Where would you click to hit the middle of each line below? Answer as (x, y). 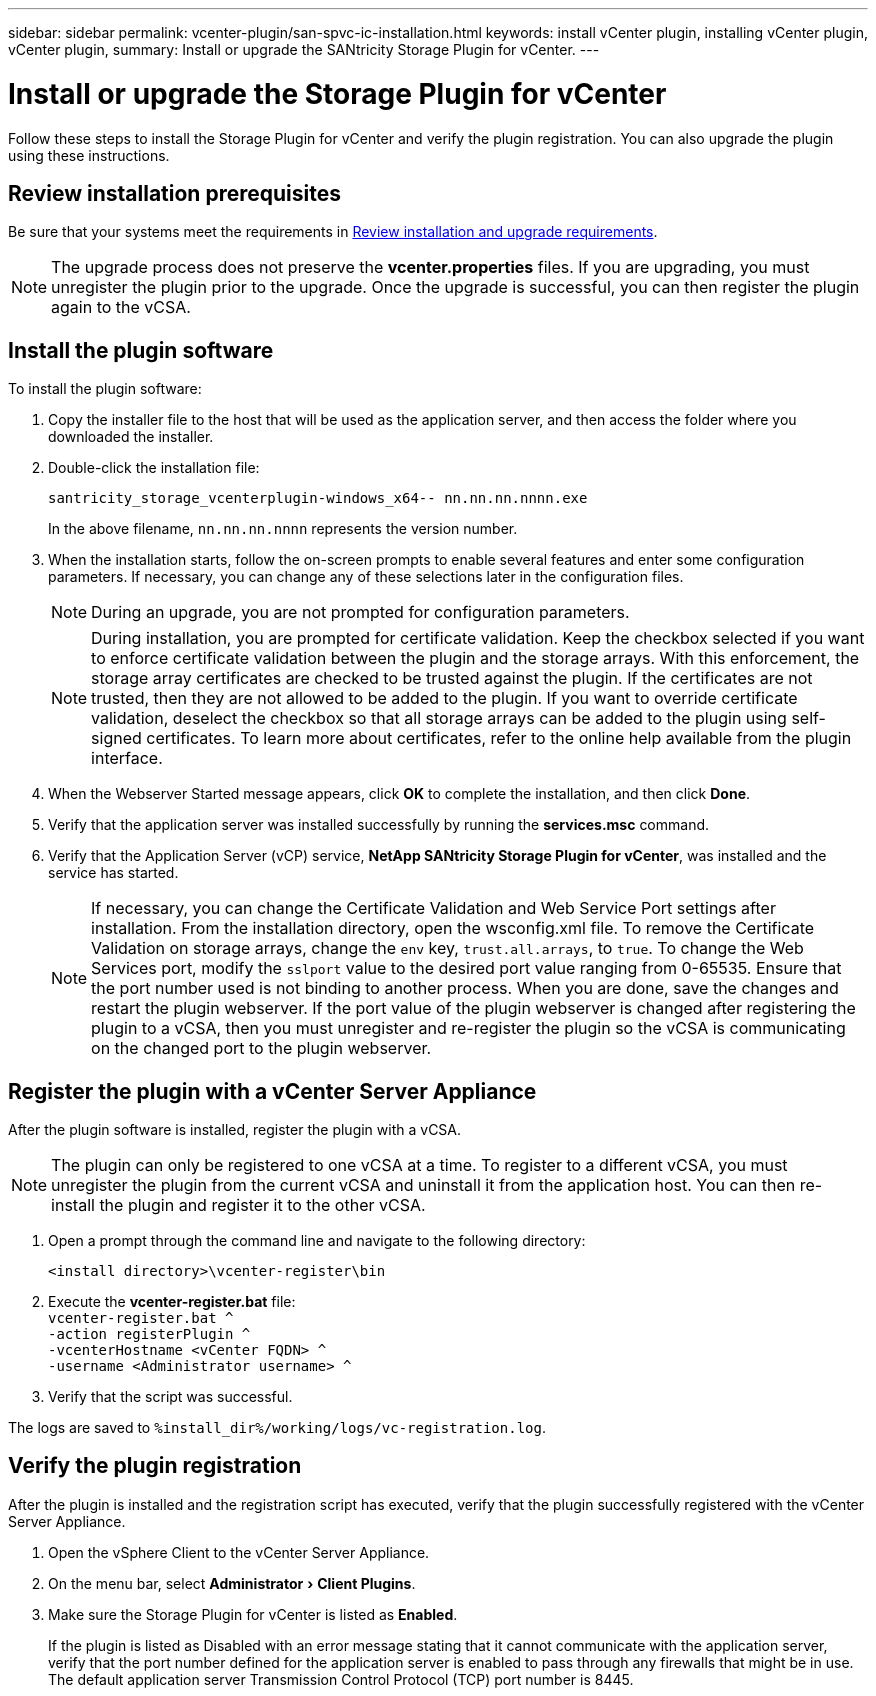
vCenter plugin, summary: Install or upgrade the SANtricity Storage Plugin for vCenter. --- (304, 49)
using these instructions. (89, 155)
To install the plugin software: (105, 389)
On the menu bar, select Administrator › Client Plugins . (232, 1583)
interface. (127, 758)
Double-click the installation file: (154, 468)
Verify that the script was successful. (170, 1397)
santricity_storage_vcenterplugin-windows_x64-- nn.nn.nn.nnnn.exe (318, 498)
